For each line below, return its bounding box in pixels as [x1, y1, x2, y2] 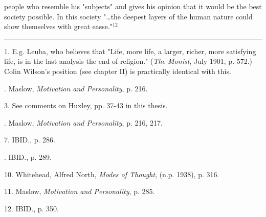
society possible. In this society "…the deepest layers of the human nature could [4, 11, 253, 21]
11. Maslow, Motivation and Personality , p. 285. [4, 186, 155, 197]
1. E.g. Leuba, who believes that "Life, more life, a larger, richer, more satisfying [4, 45, 256, 56]
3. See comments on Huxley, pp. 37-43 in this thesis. [4, 100, 168, 111]
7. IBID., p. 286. [4, 134, 55, 145]
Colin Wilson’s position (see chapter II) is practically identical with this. [4, 65, 231, 76]
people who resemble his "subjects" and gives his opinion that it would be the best [4, 1, 262, 11]
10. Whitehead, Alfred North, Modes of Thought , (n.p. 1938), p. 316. [4, 168, 219, 179]
